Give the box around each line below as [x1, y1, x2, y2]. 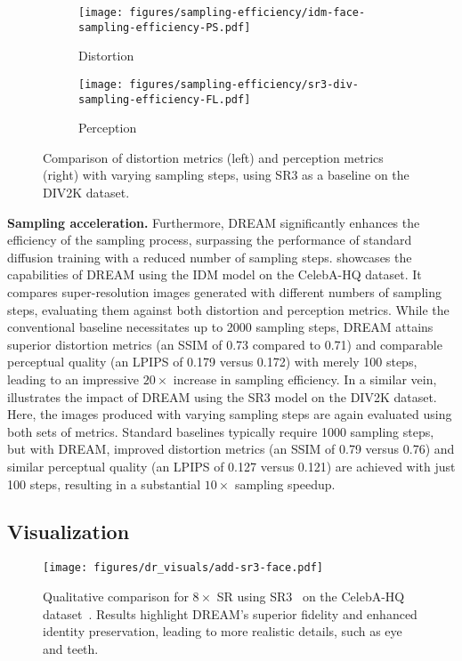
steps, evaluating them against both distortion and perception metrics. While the [7, 300, 450, 318]
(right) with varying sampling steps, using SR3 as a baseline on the [43, 165, 409, 184]
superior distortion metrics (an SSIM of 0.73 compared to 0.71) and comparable [7, 335, 442, 353]
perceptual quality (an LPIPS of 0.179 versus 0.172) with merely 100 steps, [7, 352, 417, 371]
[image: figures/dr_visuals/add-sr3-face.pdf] [43, 561, 323, 575]
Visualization [7, 518, 130, 545]
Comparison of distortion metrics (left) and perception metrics [43, 148, 384, 166]
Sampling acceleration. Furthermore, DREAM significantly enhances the [7, 213, 420, 231]
